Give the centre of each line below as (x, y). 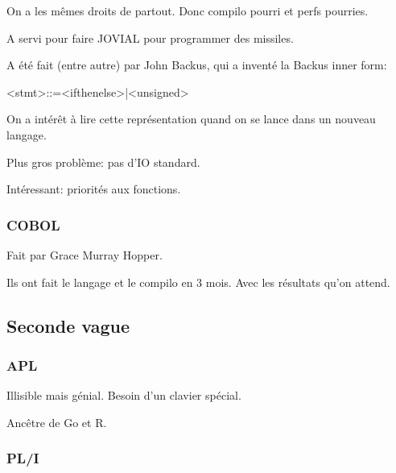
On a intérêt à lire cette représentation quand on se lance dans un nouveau (191, 119)
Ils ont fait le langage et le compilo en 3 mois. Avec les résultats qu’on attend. (198, 282)
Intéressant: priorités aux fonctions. (94, 189)
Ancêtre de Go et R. (57, 422)
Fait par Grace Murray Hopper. (85, 254)
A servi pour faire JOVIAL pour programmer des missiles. (150, 37)
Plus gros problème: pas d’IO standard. (103, 162)
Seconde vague (68, 325)
